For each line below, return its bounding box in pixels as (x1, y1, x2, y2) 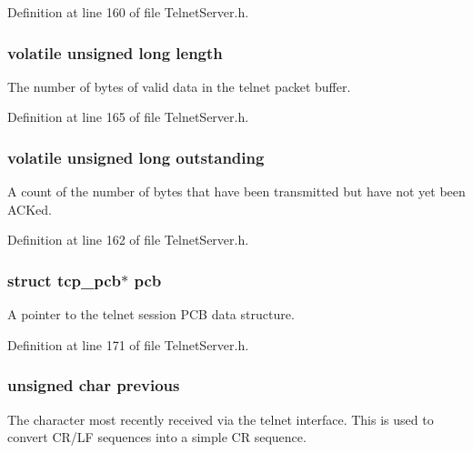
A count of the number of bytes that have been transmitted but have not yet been (7, 182, 466, 201)
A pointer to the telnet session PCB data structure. (7, 305, 295, 324)
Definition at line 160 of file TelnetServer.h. (7, 3, 249, 21)
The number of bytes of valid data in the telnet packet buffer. (7, 76, 351, 96)
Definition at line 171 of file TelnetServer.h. (7, 335, 249, 354)
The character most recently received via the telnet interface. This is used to (7, 409, 434, 428)
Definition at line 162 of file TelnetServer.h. (7, 230, 249, 249)
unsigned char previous (7, 374, 180, 397)
